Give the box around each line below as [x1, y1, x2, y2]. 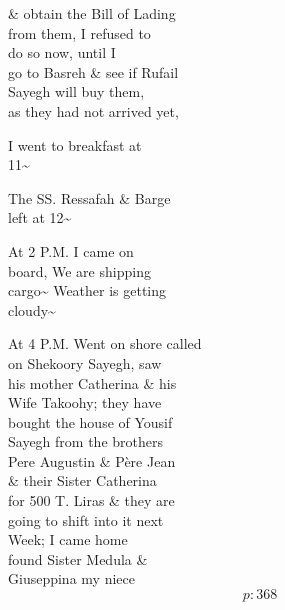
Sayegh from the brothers [8, 431, 163, 452]
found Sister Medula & [8, 548, 148, 569]
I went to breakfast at [8, 134, 142, 155]
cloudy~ [8, 299, 56, 320]
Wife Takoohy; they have [8, 392, 162, 413]
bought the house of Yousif [8, 411, 173, 432]
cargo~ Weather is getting [8, 280, 167, 301]
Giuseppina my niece [8, 568, 135, 589]
